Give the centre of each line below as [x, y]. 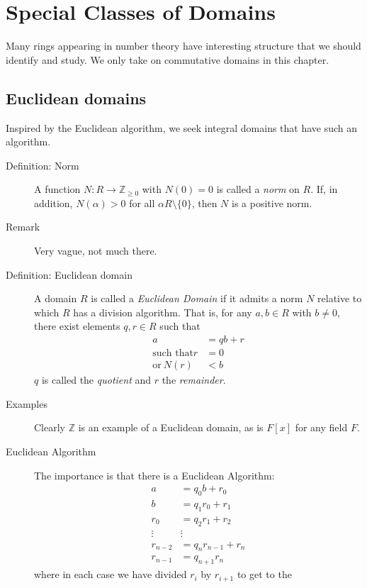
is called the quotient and [96, 380]
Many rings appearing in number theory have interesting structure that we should [183, 46]
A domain [56, 298]
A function [57, 189]
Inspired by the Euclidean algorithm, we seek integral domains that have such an [182, 127]
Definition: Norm [43, 165]
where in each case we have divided [111, 574]
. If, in [324, 189]
